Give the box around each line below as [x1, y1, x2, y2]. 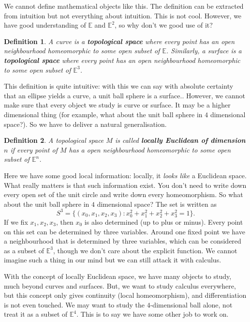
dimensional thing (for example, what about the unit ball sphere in [4, 109, 203, 119]
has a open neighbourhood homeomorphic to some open [69, 144, 231, 154]
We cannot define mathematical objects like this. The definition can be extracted [4, 1, 244, 11]
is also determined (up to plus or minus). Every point [84, 216, 243, 227]
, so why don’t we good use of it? [115, 20, 213, 30]
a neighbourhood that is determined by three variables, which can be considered [4, 236, 241, 246]
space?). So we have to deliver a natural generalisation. [4, 119, 167, 129]
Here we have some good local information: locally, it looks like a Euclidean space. [4, 170, 247, 180]
